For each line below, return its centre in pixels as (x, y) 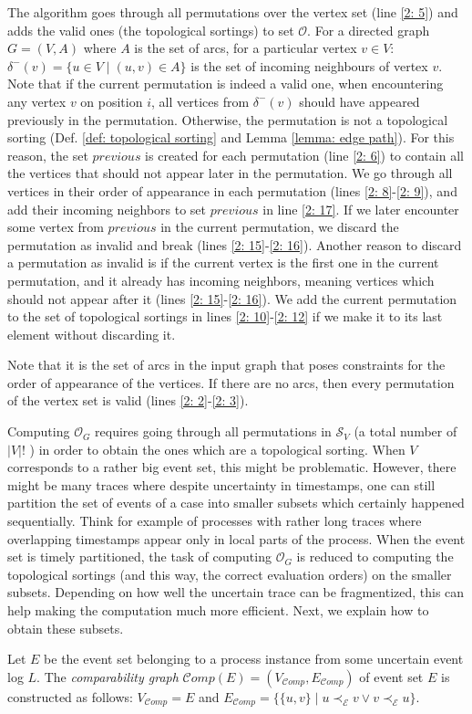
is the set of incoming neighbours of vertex (309, 65)
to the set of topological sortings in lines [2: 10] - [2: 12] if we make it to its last (225, 316)
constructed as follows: (70, 696)
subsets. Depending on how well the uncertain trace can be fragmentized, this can (236, 592)
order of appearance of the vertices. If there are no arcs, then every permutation (231, 382)
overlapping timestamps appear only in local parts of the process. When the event (236, 538)
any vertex (37, 101)
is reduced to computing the (375, 556)
